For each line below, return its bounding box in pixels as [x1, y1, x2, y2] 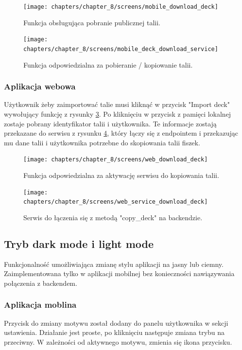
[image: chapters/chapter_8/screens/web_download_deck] [23, 156, 208, 163]
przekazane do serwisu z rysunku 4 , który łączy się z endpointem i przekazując [4, 128, 238, 138]
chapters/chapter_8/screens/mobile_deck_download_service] [23, 45, 218, 52]
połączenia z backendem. [4, 278, 77, 288]
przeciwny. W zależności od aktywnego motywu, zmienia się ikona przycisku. [4, 336, 232, 347]
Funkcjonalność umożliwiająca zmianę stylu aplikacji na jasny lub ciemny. [4, 259, 224, 269]
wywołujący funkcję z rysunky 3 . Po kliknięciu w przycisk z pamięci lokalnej [4, 108, 231, 119]
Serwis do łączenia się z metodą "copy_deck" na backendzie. [23, 212, 203, 222]
